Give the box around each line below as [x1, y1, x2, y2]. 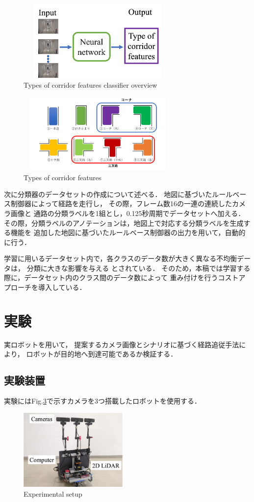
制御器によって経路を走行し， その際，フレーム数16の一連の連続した [10, 198, 232, 209]
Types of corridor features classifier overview [24, 79, 157, 90]
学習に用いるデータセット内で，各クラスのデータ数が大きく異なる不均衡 [4, 253, 237, 263]
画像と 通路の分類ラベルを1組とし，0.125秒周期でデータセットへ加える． [10, 208, 245, 218]
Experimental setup [24, 488, 82, 499]
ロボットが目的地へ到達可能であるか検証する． [26, 349, 178, 359]
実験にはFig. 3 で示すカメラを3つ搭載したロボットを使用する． [4, 396, 201, 406]
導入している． [38, 282, 86, 292]
